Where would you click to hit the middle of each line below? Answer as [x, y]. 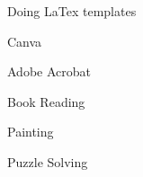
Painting [31, 132]
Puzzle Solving [48, 161]
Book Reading [46, 101]
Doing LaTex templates [72, 11]
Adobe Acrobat [49, 71]
